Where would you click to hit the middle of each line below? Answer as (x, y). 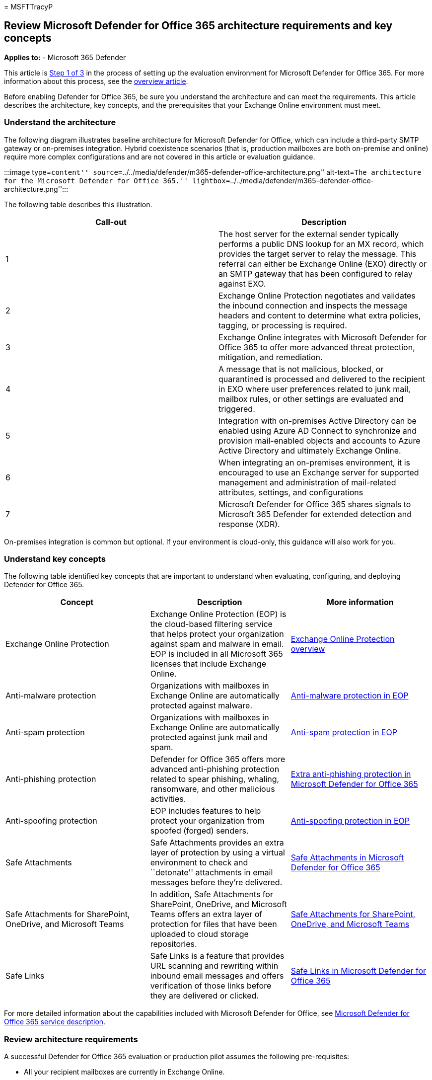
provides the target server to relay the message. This (318, 254)
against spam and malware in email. (217, 644)
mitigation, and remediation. (271, 357)
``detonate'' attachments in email (212, 873)
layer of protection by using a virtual (217, 853)
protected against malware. (201, 706)
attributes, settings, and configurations (291, 492)
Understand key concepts (55, 559)
